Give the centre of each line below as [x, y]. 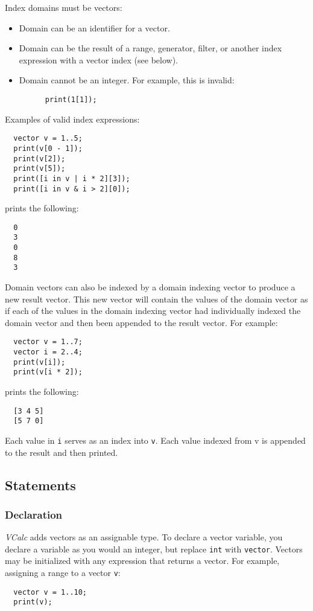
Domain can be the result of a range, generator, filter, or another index [150, 48]
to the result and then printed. [62, 452]
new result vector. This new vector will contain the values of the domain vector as [156, 299]
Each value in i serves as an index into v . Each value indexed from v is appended [155, 440]
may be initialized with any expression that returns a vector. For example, [142, 561]
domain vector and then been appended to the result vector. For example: [141, 322]
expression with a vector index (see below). [98, 59]
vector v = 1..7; [48, 342]
